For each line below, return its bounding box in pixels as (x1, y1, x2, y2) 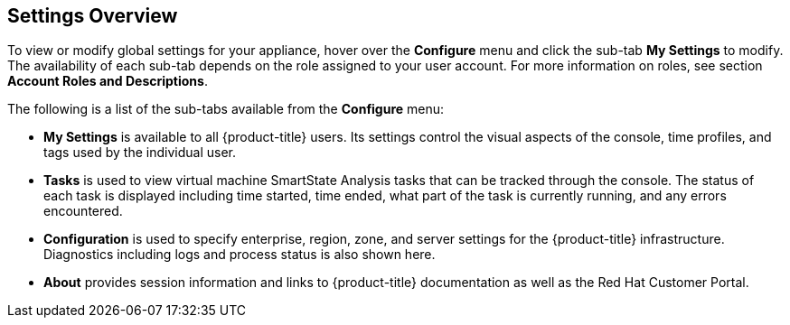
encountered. (43, 203, 123, 219)
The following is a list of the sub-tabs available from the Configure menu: (7, 101, 445, 117)
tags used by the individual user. (43, 144, 237, 161)
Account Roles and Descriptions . (7, 73, 208, 89)
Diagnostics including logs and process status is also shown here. (43, 246, 436, 263)
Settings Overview (7, 5, 178, 27)
